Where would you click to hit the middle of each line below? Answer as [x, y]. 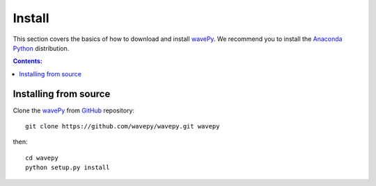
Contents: [28, 61]
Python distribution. [41, 48]
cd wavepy [42, 158]
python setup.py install [68, 168]
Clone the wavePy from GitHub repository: [74, 110]
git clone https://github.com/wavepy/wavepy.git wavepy [123, 126]
